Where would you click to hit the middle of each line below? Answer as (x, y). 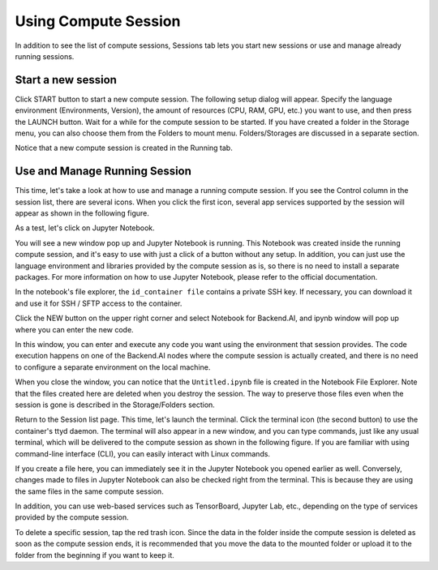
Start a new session (66, 80)
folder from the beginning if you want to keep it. (94, 555)
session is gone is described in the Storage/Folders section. (115, 405)
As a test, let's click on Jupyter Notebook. (85, 228)
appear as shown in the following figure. (82, 213)
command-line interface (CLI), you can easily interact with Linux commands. (143, 453)
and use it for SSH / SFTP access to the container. (99, 303)
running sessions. (45, 56)
